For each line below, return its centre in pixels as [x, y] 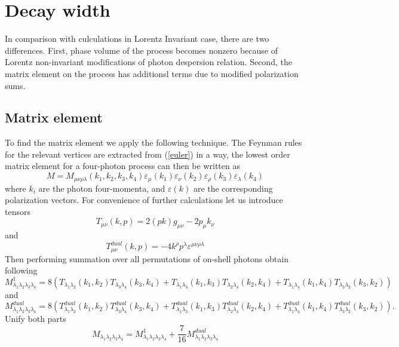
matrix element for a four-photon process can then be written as [122, 166]
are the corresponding [233, 188]
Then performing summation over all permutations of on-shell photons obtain [147, 258]
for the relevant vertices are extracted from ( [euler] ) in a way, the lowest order [148, 154]
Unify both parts [36, 319]
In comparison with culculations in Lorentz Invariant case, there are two [137, 39]
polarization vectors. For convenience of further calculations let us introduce [144, 200]
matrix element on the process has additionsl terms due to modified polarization [152, 73]
